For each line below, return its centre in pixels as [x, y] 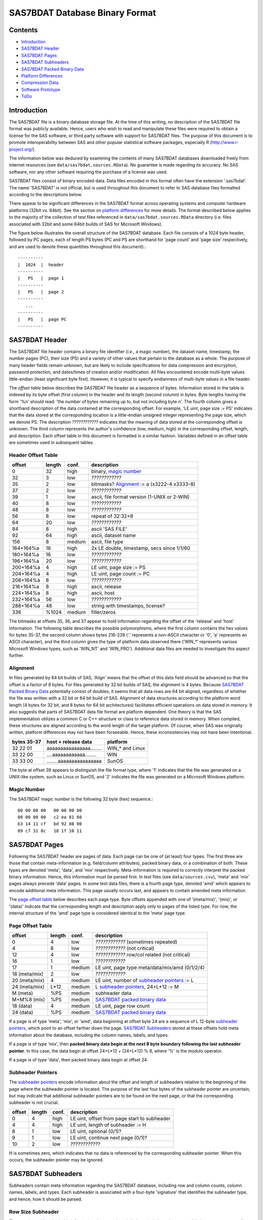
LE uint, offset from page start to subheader [120, 1118]
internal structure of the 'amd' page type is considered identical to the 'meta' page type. [97, 913]
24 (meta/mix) [28, 987]
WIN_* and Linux [126, 748]
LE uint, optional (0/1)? [96, 1131]
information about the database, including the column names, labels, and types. [89, 1035]
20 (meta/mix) [28, 980]
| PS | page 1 [41, 278]
